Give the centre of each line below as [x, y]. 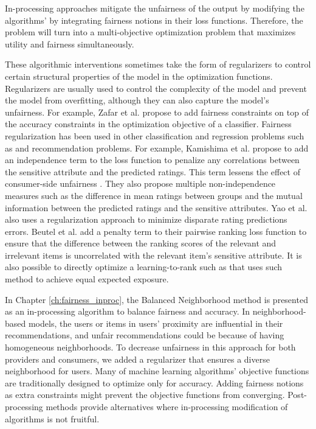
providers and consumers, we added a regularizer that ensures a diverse [137, 359]
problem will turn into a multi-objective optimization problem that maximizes [150, 32]
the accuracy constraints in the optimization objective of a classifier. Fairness [148, 124]
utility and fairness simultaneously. [70, 44]
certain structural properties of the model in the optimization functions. [139, 76]
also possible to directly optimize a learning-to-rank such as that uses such [144, 267]
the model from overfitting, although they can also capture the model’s [137, 100]
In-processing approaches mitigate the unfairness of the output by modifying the [155, 8]
